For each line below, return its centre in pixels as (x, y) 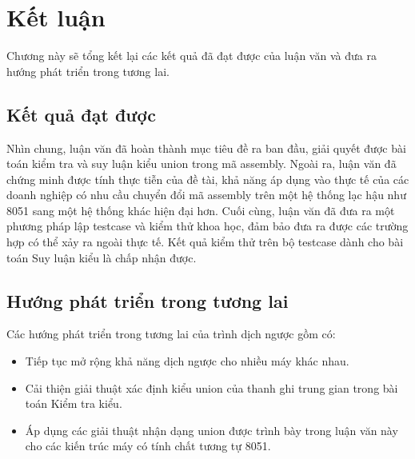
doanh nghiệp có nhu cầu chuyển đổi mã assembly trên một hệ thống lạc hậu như (206, 195)
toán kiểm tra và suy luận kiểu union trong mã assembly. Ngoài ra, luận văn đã (202, 164)
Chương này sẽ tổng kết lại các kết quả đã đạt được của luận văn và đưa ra (192, 56)
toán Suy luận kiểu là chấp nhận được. (102, 257)
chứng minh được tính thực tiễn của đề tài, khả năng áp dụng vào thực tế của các (208, 179)
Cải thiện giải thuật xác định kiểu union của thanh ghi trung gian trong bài (211, 387)
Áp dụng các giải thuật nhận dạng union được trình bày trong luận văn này (211, 430)
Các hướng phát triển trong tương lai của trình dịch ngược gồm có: (171, 334)
